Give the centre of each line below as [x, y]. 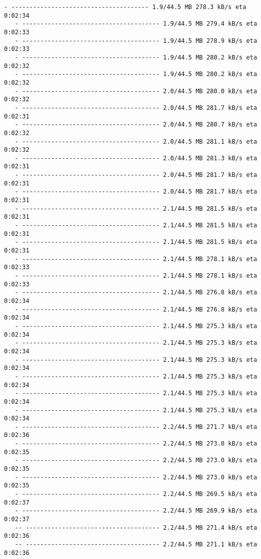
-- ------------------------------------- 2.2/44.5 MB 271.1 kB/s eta [136, 544]
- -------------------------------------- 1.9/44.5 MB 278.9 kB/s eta [136, 41]
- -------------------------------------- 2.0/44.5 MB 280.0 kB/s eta [136, 91]
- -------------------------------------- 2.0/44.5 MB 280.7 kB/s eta [136, 125]
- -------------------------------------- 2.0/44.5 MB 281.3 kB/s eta [136, 158]
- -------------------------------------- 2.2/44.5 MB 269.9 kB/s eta [136, 511]
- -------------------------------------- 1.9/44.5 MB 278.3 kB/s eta [125, 7]
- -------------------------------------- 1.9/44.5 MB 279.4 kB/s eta [136, 24]
